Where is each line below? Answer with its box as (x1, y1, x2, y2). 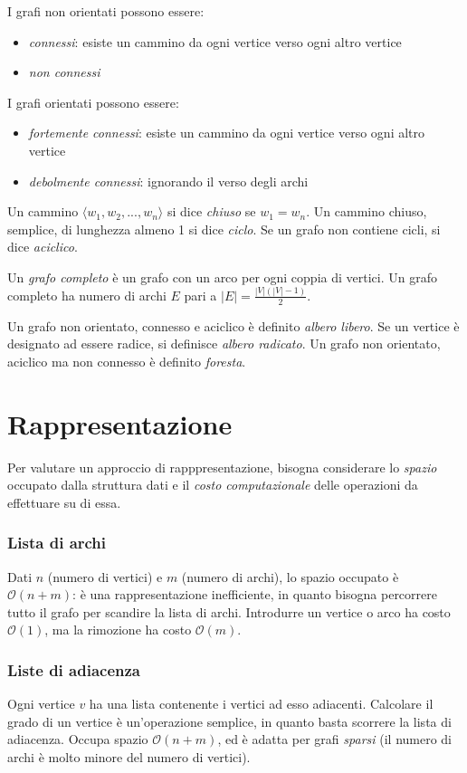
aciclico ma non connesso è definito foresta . (7, 351, 246, 370)
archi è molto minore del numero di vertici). (7, 747, 251, 766)
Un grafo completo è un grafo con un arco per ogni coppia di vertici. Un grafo (7, 267, 437, 286)
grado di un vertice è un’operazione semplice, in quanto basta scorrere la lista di (7, 711, 452, 730)
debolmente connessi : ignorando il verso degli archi (28, 171, 309, 190)
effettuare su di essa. (7, 492, 121, 511)
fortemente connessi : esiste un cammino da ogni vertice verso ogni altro (28, 123, 425, 142)
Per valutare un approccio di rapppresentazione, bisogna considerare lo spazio (7, 457, 437, 476)
